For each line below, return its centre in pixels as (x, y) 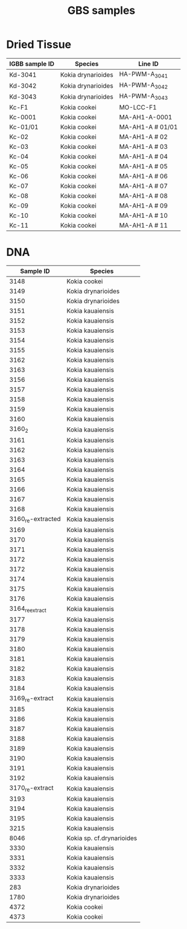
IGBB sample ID (32, 64)
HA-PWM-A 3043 (144, 97)
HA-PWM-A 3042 (144, 86)
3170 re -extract (32, 789)
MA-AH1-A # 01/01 (148, 126)
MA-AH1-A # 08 (143, 195)
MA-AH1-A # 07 (143, 186)
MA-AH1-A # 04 (143, 156)
